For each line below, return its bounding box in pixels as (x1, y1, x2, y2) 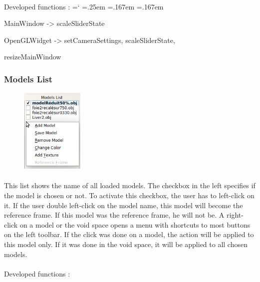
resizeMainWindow (4, 51, 61, 62)
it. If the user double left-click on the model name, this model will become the (4, 200, 243, 210)
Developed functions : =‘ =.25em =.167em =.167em (4, 1, 164, 11)
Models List (4, 72, 53, 85)
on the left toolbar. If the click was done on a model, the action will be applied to (4, 229, 254, 240)
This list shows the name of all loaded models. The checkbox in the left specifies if (4, 180, 256, 191)
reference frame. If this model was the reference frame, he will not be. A (4, 210, 225, 220)
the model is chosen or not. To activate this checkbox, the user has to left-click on (4, 190, 255, 200)
